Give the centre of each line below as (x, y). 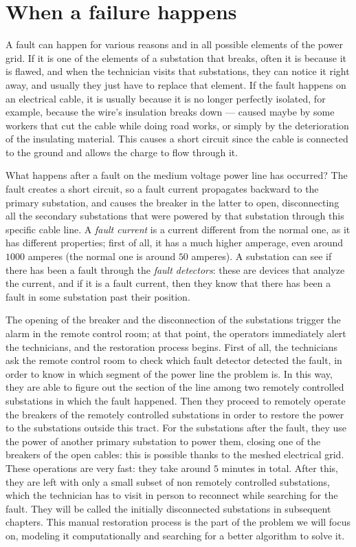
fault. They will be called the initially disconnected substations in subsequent (168, 508)
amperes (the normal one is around (102, 256)
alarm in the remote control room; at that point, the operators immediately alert (176, 333)
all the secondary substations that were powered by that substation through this (175, 216)
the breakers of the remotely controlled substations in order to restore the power (175, 414)
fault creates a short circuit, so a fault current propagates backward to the (162, 189)
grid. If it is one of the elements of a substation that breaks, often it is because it (176, 57)
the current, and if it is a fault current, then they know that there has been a (168, 283)
